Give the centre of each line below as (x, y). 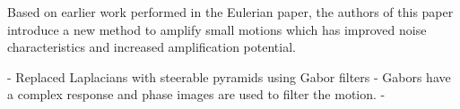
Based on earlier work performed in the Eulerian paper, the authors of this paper (230, 12)
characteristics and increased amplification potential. (152, 47)
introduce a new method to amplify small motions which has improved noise (217, 29)
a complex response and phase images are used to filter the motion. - (196, 94)
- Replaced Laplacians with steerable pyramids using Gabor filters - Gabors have (229, 76)
